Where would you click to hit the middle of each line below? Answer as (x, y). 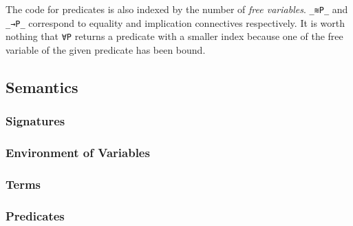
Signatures (35, 121)
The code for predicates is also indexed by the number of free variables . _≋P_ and (177, 9)
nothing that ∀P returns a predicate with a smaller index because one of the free (174, 36)
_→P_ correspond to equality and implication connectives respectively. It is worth (175, 22)
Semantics (42, 86)
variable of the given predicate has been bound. (106, 49)
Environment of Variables (78, 153)
